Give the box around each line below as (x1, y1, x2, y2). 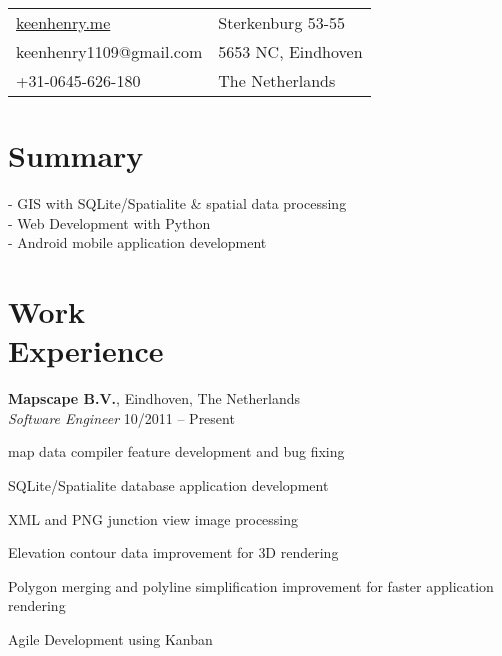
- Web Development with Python (8, 212, 211, 233)
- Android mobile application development (8, 232, 267, 253)
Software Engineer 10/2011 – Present (8, 407, 235, 428)
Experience (8, 330, 164, 371)
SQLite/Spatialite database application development (8, 475, 329, 495)
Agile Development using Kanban (8, 628, 213, 649)
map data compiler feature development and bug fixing (8, 441, 345, 462)
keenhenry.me (16, 11, 111, 34)
